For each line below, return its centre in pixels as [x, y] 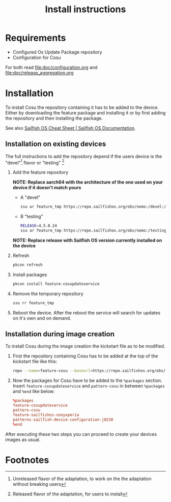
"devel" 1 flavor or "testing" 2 [35, 162]
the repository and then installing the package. [54, 118]
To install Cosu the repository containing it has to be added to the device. [82, 107]
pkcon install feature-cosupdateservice [56, 284]
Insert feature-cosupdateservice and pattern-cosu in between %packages [89, 386]
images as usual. [23, 439]
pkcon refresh [27, 265]
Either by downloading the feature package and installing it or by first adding [85, 112]
